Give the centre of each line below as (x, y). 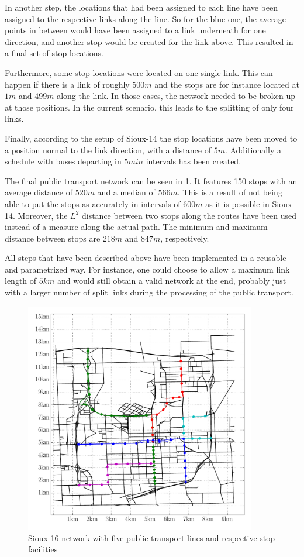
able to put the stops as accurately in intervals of (93, 203)
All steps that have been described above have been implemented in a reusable (146, 258)
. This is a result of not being (230, 192)
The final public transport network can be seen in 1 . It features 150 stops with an (151, 180)
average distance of (39, 192)
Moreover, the (43, 215)
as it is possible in (237, 203)
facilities (43, 549)
